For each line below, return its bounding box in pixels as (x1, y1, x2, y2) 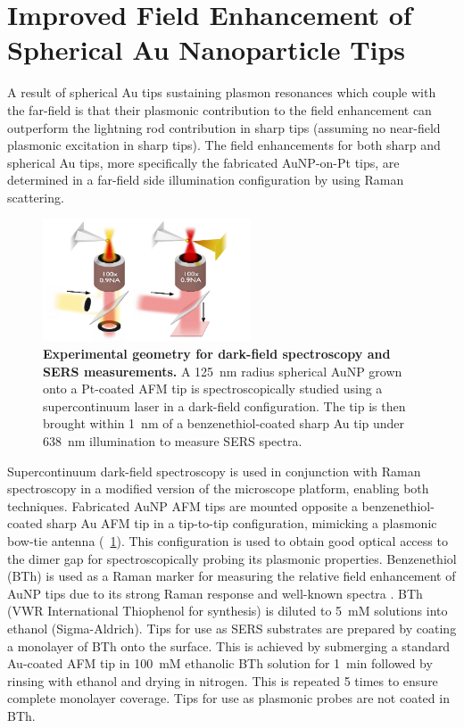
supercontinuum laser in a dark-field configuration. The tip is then (43, 396, 406, 415)
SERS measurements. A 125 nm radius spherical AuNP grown (43, 361, 402, 380)
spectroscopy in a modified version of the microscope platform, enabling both (7, 479, 429, 498)
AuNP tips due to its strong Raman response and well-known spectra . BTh (7, 583, 423, 602)
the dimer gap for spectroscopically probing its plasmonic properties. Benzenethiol (7, 549, 457, 567)
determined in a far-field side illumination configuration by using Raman (7, 170, 404, 189)
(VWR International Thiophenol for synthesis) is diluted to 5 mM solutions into (7, 601, 448, 620)
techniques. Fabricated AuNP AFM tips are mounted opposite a (7, 496, 358, 515)
